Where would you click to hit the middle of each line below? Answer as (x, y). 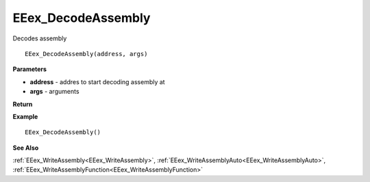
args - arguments (54, 92)
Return (23, 104)
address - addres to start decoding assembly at (97, 81)
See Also (26, 148)
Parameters (30, 69)
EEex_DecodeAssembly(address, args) (86, 54)
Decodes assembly (40, 38)
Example (25, 116)
